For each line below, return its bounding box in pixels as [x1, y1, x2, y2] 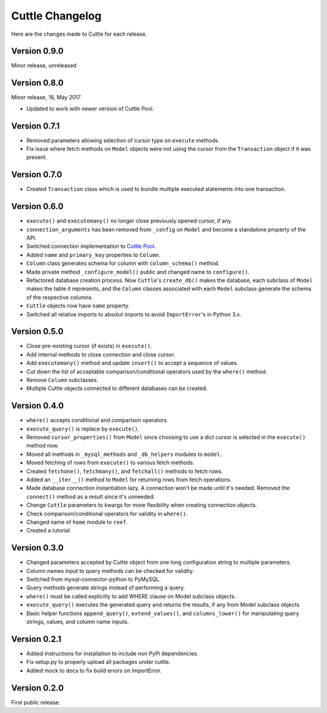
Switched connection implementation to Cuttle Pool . [26, 243, 156, 250]
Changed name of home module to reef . [26, 518, 128, 526]
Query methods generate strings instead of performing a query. [26, 584, 185, 591]
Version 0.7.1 [11, 121, 60, 131]
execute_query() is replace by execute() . [26, 425, 140, 432]
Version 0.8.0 [11, 78, 64, 88]
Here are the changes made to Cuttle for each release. [11, 30, 147, 38]
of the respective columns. [26, 293, 93, 301]
